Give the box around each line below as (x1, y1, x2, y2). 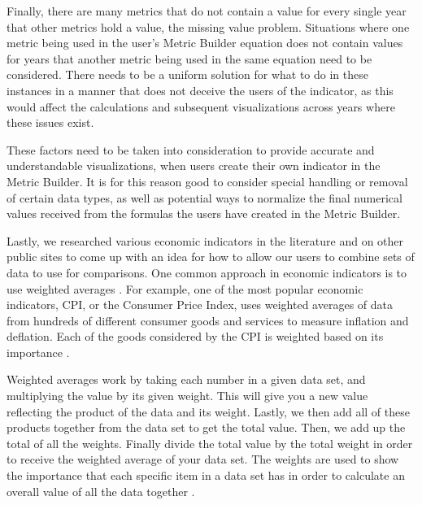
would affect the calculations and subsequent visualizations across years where (7, 98, 395, 115)
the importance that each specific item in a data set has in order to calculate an (7, 467, 405, 484)
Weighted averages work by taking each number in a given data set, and (7, 371, 366, 388)
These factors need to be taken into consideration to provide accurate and (7, 141, 375, 158)
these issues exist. (7, 114, 94, 131)
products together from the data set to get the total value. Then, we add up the (7, 419, 406, 436)
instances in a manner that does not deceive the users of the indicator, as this (7, 81, 394, 98)
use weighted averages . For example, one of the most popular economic (7, 280, 363, 297)
